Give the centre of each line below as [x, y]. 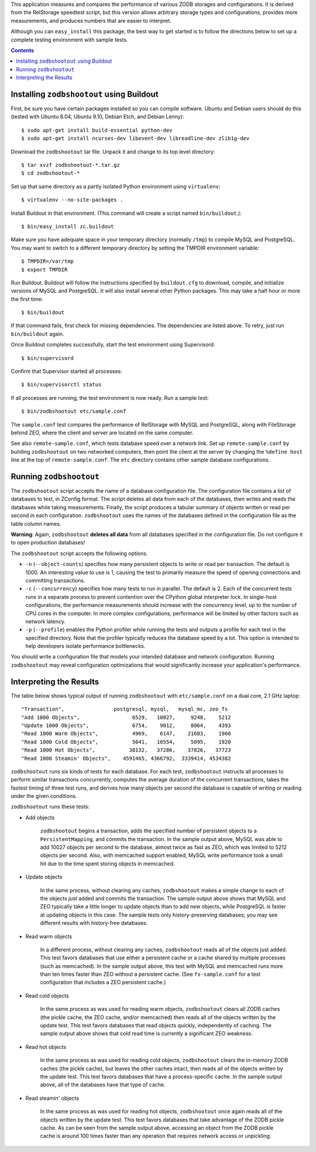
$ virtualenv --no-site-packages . [72, 200]
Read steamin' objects [52, 1098]
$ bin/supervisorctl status [61, 385]
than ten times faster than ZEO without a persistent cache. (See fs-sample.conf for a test [150, 974]
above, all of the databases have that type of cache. [103, 1085]
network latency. [46, 621]
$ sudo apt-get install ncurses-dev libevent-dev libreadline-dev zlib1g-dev [135, 138]
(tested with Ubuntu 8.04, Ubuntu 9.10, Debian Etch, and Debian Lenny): [97, 116]
